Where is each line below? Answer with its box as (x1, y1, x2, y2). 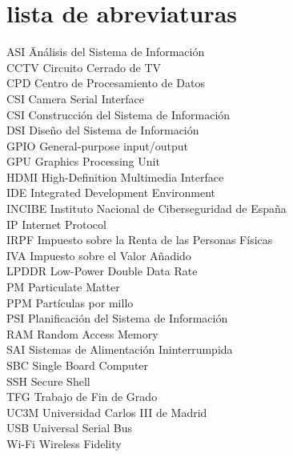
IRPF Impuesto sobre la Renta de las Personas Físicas (6, 231, 273, 248)
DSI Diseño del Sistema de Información (6, 122, 199, 138)
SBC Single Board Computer (6, 357, 149, 373)
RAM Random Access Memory (6, 325, 159, 342)
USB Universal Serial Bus (6, 419, 132, 436)
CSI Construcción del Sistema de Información (6, 106, 231, 122)
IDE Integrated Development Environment (6, 184, 216, 201)
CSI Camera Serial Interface (6, 90, 144, 106)
